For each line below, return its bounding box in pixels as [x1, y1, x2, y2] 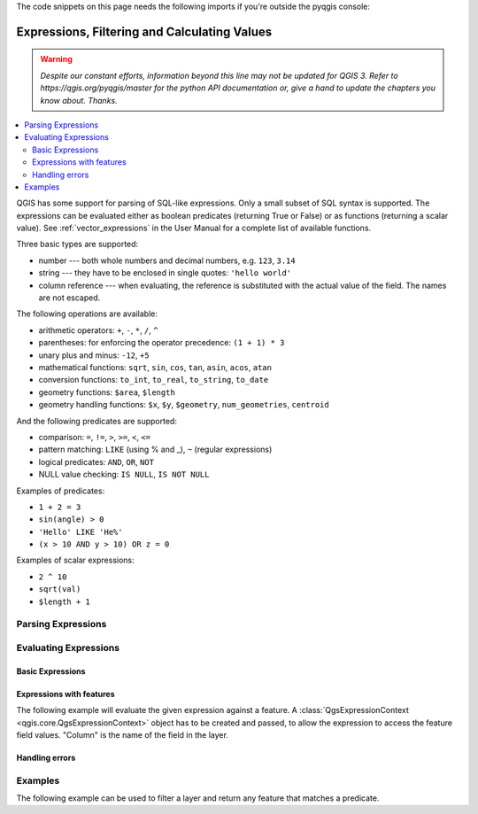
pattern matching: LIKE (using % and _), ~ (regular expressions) [38, 444, 273, 455]
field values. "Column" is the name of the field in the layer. [16, 729, 229, 740]
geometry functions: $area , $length [38, 386, 176, 398]
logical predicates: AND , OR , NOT [38, 456, 155, 467]
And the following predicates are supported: [16, 415, 177, 426]
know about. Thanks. [40, 95, 119, 105]
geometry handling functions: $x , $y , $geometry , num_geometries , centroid [38, 399, 329, 410]
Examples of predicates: [16, 485, 105, 496]
